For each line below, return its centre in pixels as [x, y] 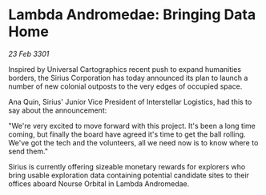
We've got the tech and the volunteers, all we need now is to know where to [133, 142]
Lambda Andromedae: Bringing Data [132, 15]
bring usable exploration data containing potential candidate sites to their [129, 175]
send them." [28, 151]
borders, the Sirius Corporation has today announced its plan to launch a [128, 78]
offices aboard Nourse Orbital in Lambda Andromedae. [99, 183]
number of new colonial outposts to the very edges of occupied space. [125, 86]
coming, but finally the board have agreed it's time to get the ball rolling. [127, 134]
